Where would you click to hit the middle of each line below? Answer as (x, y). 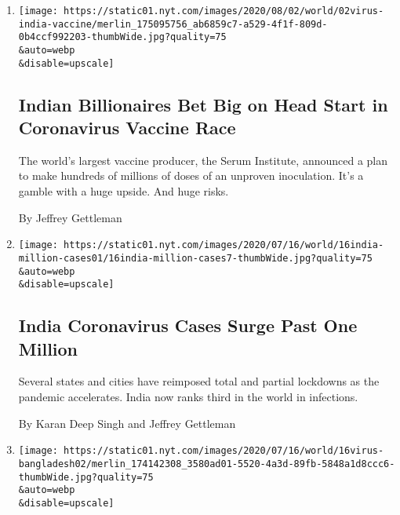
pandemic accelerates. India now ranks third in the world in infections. (188, 397)
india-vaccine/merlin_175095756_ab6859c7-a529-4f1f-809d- (173, 24)
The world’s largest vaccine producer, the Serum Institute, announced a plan (203, 160)
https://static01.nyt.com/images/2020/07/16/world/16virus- (224, 451)
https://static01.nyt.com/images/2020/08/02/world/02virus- (224, 11)
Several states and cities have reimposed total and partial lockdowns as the (199, 381)
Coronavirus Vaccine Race (127, 128)
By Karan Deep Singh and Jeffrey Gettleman (127, 423)
